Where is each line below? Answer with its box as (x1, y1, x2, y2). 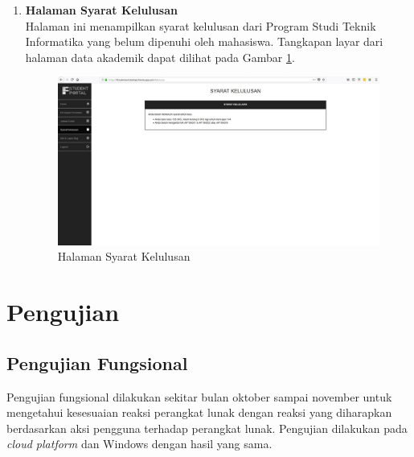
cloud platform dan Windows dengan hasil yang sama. (6, 435, 273, 452)
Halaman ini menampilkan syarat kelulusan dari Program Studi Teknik (25, 17, 376, 34)
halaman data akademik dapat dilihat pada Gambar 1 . (25, 48, 295, 65)
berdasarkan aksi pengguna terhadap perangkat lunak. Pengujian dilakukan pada (6, 419, 408, 436)
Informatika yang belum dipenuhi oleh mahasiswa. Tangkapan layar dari (25, 33, 383, 50)
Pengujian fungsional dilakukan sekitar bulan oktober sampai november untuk (6, 388, 392, 405)
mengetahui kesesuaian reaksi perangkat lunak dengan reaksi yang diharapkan (6, 404, 392, 421)
